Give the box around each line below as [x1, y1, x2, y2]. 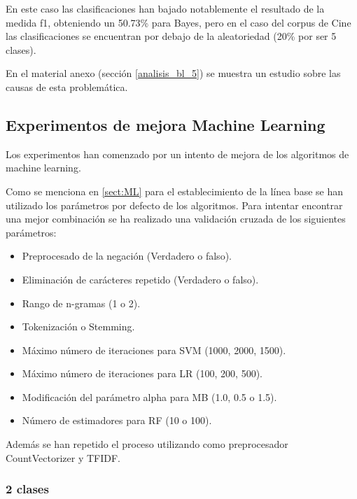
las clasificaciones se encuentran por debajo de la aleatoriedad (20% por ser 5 [6, 29, 337, 43]
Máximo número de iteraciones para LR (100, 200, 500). [22, 366, 262, 381]
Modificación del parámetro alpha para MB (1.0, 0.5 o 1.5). [22, 389, 277, 404]
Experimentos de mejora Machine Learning [6, 113, 325, 135]
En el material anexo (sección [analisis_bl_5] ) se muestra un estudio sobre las [6, 66, 341, 80]
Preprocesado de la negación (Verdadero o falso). [22, 248, 232, 263]
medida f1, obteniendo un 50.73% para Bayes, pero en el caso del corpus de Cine [6, 15, 351, 29]
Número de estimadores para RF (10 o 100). [22, 413, 212, 428]
